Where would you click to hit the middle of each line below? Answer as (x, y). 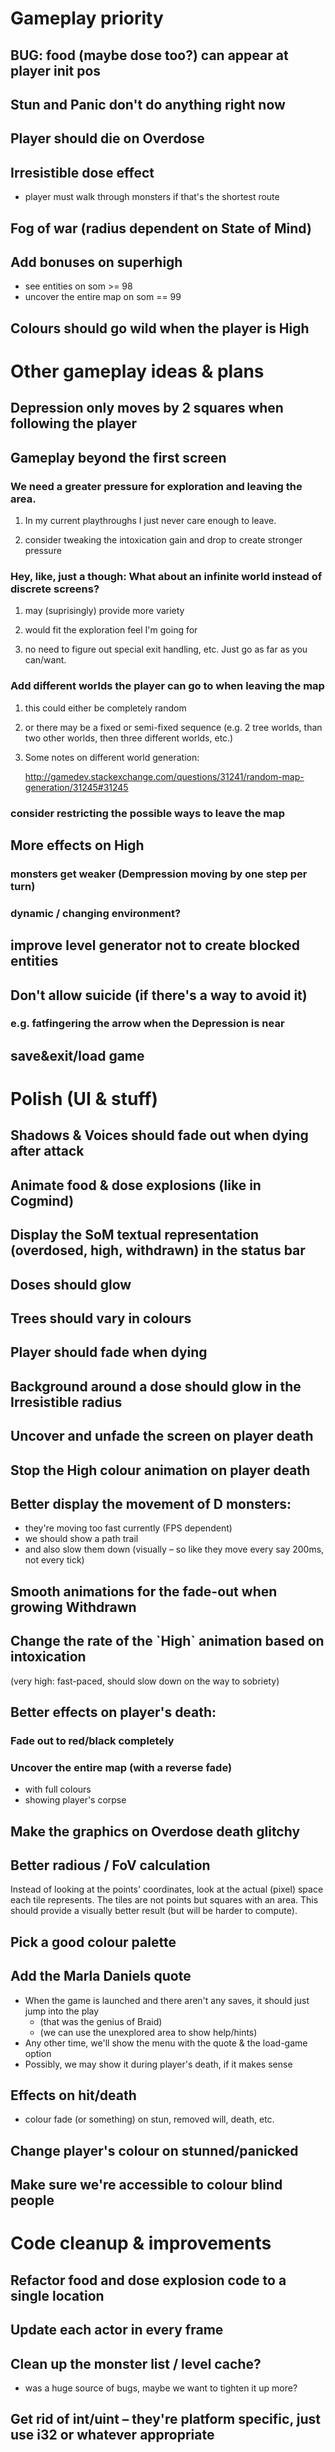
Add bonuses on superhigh (96, 262)
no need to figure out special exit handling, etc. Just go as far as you (166, 649)
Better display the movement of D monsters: (151, 1503)
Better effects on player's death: (113, 1712)
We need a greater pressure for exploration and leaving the (156, 486)
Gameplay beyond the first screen (118, 457)
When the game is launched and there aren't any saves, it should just (167, 2000)
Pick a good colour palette (93, 1942)
